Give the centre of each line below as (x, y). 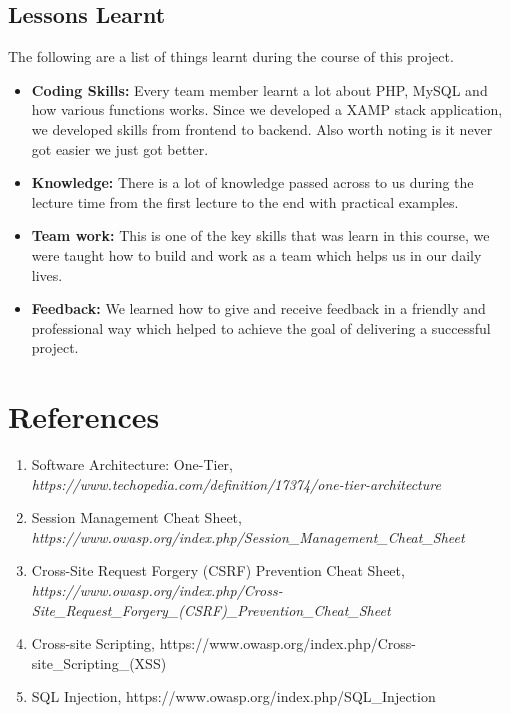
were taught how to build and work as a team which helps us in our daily (256, 254)
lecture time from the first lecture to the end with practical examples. (245, 201)
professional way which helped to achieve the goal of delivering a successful (261, 327)
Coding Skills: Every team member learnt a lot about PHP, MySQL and (259, 89)
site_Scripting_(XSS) (99, 662)
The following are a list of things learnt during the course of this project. (231, 56)
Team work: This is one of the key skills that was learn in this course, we (260, 235)
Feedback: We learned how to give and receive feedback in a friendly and (258, 308)
